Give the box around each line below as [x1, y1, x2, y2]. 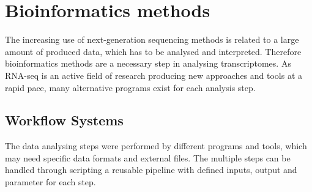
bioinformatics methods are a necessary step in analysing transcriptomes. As [5, 57, 291, 70]
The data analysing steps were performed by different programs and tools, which [5, 139, 307, 152]
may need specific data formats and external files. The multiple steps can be [5, 151, 291, 164]
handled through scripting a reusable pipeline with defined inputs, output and [5, 163, 297, 176]
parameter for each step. [5, 175, 96, 188]
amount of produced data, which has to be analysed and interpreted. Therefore [5, 45, 302, 57]
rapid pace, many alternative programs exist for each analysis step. [5, 81, 256, 94]
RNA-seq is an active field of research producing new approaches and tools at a [5, 68, 303, 81]
